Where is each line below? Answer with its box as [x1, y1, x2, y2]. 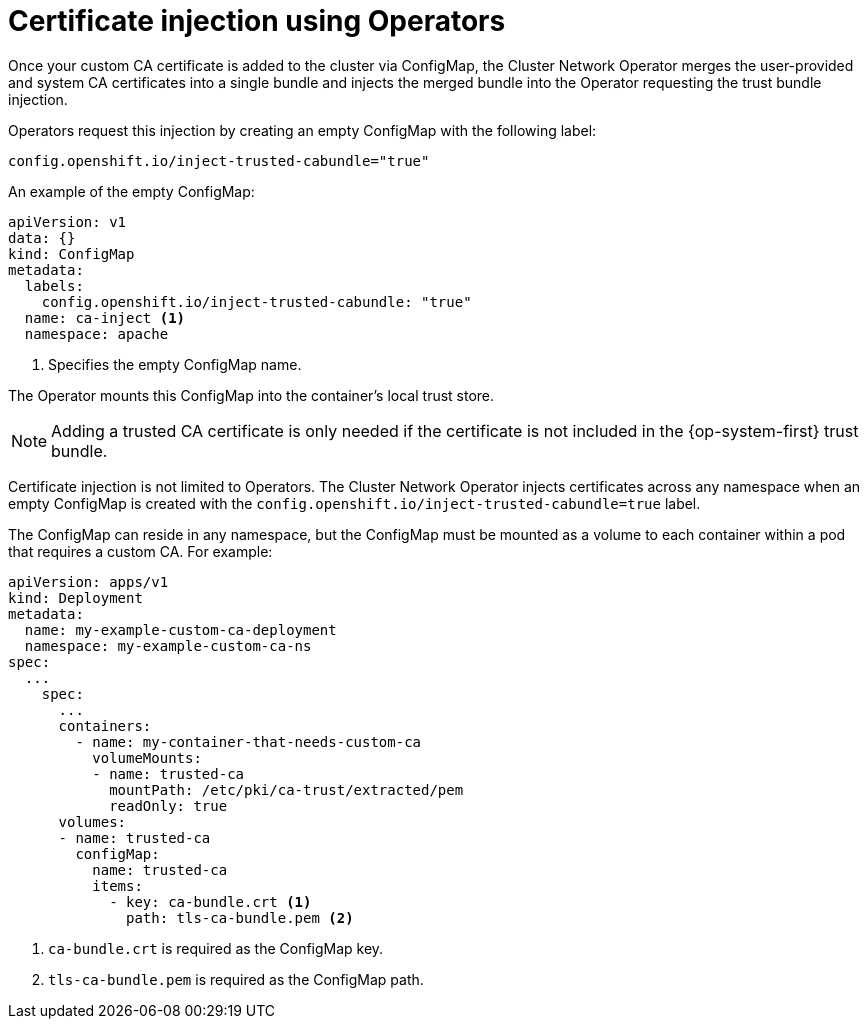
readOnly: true [109, 797, 228, 814]
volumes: [58, 813, 127, 830]
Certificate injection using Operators [8, 4, 506, 38]
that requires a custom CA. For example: [8, 542, 273, 560]
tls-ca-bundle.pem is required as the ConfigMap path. [48, 970, 424, 988]
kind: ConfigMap [8, 245, 135, 262]
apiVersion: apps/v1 [8, 573, 169, 590]
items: [92, 877, 143, 894]
